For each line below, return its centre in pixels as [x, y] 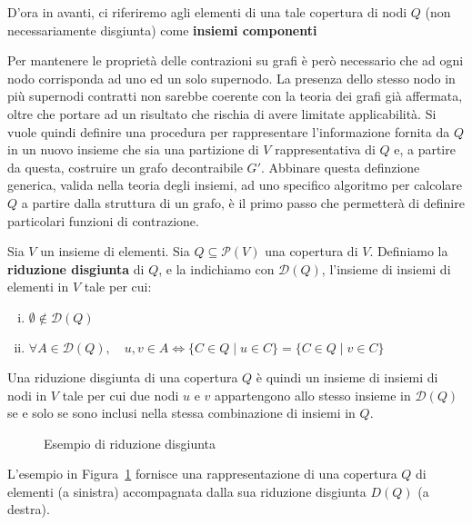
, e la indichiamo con [216, 268]
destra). [29, 509]
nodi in [27, 395]
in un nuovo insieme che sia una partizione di [133, 149]
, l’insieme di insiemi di [386, 268]
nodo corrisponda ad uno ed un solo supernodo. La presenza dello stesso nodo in [231, 78]
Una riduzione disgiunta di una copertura [123, 376]
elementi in [38, 287]
